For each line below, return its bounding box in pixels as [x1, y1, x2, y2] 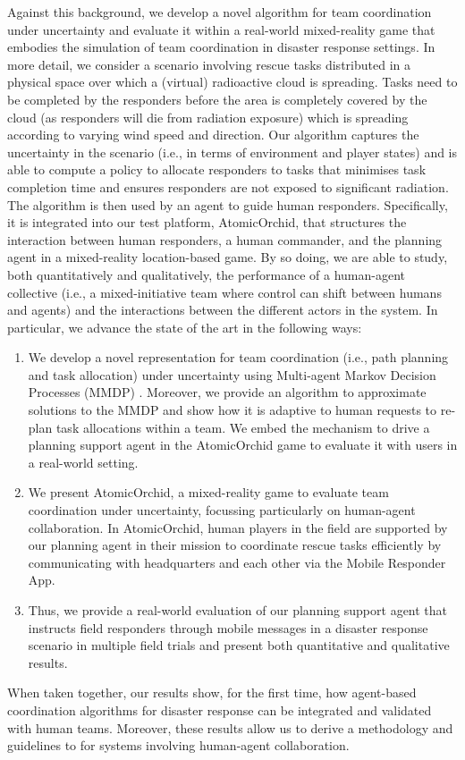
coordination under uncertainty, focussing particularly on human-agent [28, 501, 416, 519]
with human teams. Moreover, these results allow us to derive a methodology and [7, 718, 453, 737]
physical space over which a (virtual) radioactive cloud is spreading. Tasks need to [7, 72, 458, 91]
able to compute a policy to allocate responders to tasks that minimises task [7, 160, 427, 179]
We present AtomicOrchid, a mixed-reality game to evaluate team [28, 483, 389, 502]
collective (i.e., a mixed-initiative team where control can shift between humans [7, 283, 442, 301]
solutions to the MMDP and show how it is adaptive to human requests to [28, 401, 437, 419]
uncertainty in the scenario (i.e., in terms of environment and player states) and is [7, 142, 458, 161]
